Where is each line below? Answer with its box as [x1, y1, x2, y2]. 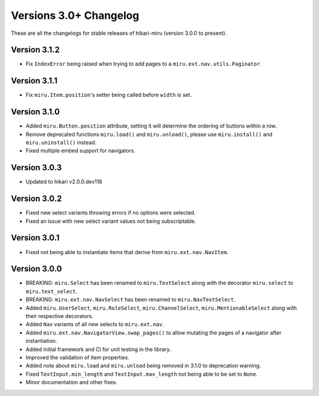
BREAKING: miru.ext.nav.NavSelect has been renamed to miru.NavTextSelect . [25, 296, 236, 303]
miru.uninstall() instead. [25, 139, 97, 146]
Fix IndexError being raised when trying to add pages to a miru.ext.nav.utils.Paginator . [25, 60, 262, 67]
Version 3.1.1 [11, 76, 58, 86]
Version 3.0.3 [11, 163, 62, 173]
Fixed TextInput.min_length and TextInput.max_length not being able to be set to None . [25, 370, 258, 378]
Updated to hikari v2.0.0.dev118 [25, 178, 103, 186]
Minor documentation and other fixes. [25, 379, 118, 386]
